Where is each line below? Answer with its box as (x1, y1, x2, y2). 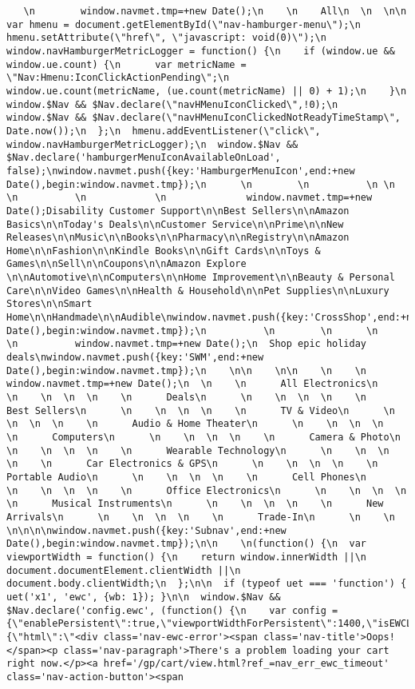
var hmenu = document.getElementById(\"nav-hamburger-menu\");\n (6, 18, 361, 30)
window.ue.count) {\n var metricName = (6, 58, 247, 70)
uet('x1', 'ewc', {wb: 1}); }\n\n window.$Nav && (6, 591, 281, 603)
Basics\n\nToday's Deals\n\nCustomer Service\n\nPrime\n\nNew (6, 218, 344, 230)
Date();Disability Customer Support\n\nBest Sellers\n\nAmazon (6, 205, 350, 217)
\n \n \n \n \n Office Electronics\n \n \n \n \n (6, 484, 407, 496)
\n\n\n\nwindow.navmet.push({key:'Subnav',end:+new (6, 524, 287, 536)
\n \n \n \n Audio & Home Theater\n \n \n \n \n (6, 418, 384, 430)
